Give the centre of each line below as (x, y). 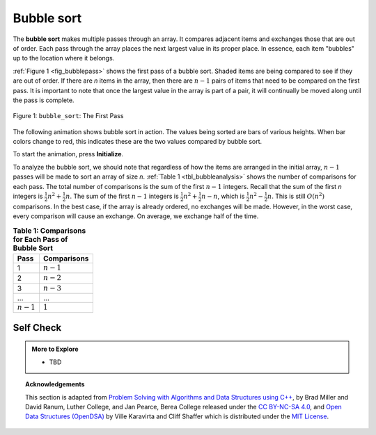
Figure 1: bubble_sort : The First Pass (68, 116)
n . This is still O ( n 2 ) (296, 196)
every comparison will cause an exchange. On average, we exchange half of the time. (136, 216)
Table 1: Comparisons (49, 231)
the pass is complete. (44, 100)
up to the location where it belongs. (64, 58)
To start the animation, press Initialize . (68, 154)
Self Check (37, 328)
